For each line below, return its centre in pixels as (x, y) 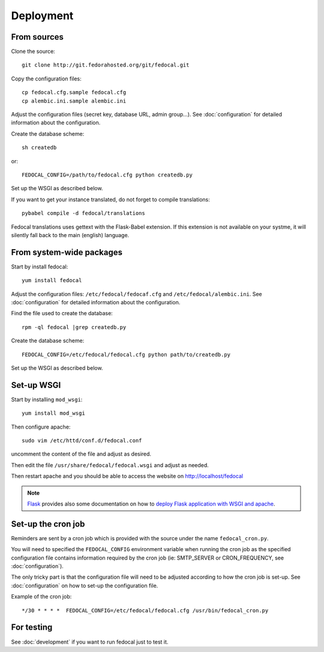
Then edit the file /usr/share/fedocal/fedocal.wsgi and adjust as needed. (110, 465)
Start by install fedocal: (40, 267)
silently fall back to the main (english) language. (70, 235)
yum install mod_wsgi (53, 413)
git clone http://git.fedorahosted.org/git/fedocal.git (106, 65)
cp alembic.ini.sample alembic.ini (74, 101)
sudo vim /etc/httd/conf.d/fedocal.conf (82, 441)
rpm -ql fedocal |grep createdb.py (74, 327)
